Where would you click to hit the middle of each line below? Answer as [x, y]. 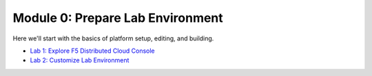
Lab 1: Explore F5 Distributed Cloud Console [92, 51]
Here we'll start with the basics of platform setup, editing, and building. [113, 38]
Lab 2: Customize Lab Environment [80, 60]
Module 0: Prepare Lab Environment [118, 18]
